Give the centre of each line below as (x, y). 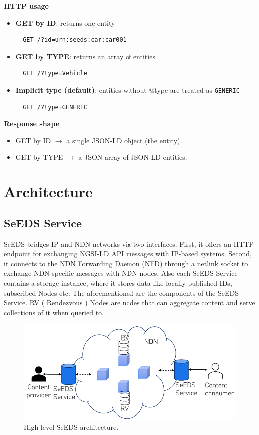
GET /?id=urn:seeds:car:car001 (75, 40)
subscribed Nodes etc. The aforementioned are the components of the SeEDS (121, 293)
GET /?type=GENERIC (55, 107)
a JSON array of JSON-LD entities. (133, 157)
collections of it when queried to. (54, 312)
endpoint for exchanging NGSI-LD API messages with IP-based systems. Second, (128, 254)
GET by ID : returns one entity (65, 23)
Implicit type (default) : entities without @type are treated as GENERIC (128, 90)
